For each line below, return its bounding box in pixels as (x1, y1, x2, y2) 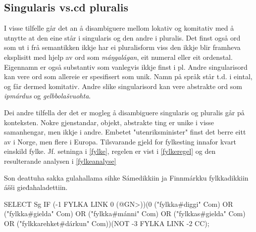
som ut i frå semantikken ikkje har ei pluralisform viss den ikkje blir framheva (4, 42, 241, 52)
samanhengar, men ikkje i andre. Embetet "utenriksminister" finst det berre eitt (4, 127, 246, 137)
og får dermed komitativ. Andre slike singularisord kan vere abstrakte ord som (4, 81, 242, 91)
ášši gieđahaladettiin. (4, 182, 68, 192)
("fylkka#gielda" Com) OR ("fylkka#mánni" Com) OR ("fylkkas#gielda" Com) (4, 208, 246, 219)
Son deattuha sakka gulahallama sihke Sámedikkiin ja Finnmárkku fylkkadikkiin (4, 172, 249, 183)
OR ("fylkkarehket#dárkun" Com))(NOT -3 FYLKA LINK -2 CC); (4, 218, 209, 228)
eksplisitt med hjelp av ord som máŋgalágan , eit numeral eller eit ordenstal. (4, 51, 233, 62)
